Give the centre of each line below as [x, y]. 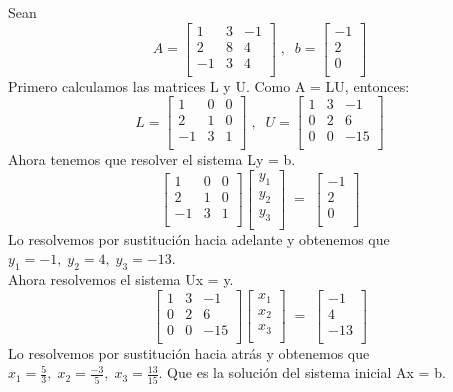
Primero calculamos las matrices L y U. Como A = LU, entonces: [209, 85]
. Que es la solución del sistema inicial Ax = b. [302, 372]
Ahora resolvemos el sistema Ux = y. [121, 278]
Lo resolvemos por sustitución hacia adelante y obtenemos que [199, 238]
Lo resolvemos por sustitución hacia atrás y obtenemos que [189, 352]
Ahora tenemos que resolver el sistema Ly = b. [152, 159]
